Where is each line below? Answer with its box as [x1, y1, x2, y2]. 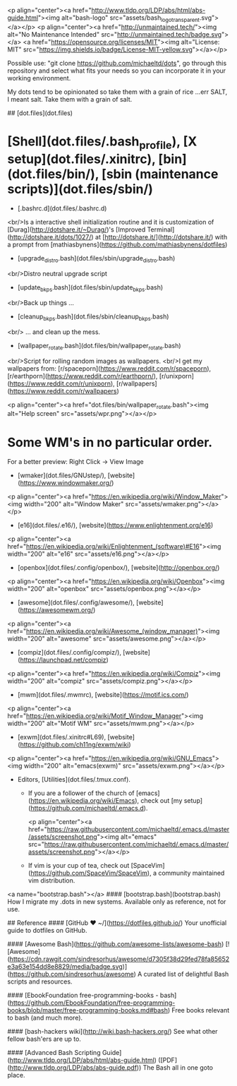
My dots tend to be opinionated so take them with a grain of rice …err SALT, [7, 88, 228, 96]
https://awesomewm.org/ [20, 606, 94, 614]
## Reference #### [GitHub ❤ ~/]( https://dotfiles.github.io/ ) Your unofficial [7, 919, 227, 927]
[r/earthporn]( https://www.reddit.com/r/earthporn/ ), [7, 371, 158, 380]
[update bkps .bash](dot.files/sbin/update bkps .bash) [17, 283, 164, 293]
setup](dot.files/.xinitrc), [7, 151, 156, 167]
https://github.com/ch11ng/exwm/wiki [20, 741, 129, 749]
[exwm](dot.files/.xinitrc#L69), [17, 733, 107, 741]
